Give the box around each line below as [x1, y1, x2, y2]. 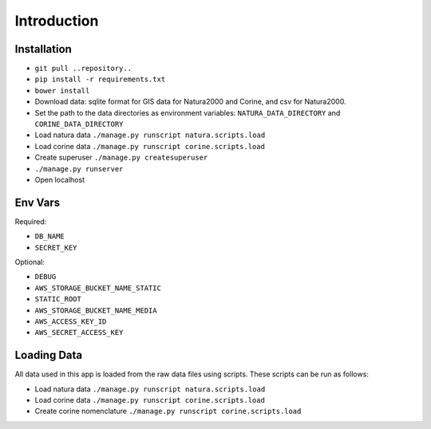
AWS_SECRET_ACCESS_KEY [34, 328, 124, 337]
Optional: [14, 258, 45, 267]
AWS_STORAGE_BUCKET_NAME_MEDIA [34, 305, 157, 315]
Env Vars [14, 195, 60, 209]
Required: [14, 216, 47, 226]
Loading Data [14, 348, 83, 362]
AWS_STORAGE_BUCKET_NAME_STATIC [34, 283, 161, 293]
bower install [34, 86, 90, 95]
